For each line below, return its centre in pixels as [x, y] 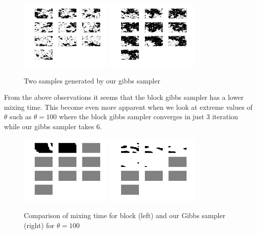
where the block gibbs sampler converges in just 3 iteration [148, 117]
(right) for [39, 225]
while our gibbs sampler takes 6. [53, 126]
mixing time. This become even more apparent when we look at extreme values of [128, 107]
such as [21, 117]
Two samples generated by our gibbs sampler [92, 80]
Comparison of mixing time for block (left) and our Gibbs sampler [125, 215]
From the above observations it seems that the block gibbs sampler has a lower [124, 97]
